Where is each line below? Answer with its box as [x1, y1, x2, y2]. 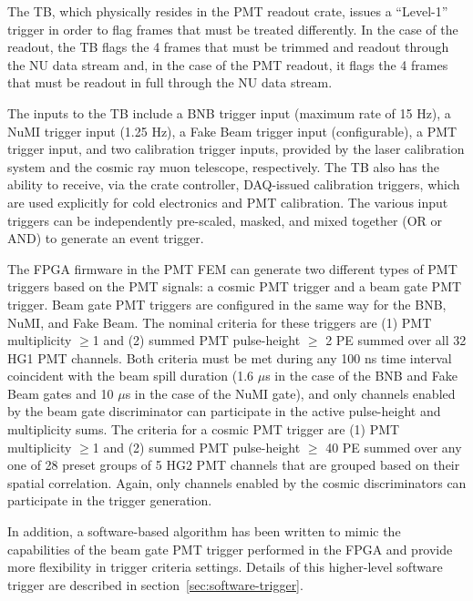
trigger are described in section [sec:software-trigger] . [7, 575, 303, 594]
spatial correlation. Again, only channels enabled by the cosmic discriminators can [7, 473, 467, 492]
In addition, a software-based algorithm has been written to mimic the [7, 522, 401, 541]
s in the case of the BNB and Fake [265, 366, 458, 385]
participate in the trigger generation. [7, 491, 212, 510]
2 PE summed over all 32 [325, 331, 467, 350]
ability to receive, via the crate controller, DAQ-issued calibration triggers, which [7, 175, 460, 194]
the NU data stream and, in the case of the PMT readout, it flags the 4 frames [7, 55, 448, 74]
